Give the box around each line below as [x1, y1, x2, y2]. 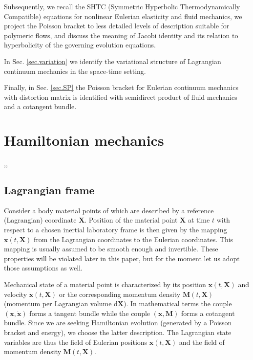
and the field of [179, 337, 225, 347]
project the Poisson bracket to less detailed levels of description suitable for [4, 21, 230, 31]
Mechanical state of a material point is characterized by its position [4, 279, 206, 290]
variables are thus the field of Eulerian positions [4, 337, 148, 347]
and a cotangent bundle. [4, 101, 77, 112]
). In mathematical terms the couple [124, 298, 232, 309]
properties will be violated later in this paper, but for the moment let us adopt [4, 253, 240, 263]
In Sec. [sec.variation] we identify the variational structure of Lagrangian [4, 56, 221, 66]
